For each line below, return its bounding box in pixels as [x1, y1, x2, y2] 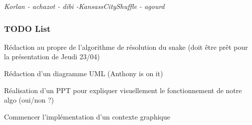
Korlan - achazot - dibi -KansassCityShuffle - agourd [4, 1, 165, 11]
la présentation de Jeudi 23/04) [4, 51, 100, 62]
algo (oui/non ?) [4, 95, 54, 105]
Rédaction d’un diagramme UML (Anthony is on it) [4, 68, 163, 78]
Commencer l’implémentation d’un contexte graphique [4, 111, 170, 122]
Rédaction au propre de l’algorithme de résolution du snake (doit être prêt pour [4, 41, 248, 52]
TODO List [4, 22, 51, 34]
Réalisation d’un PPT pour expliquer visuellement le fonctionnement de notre [4, 85, 242, 95]
